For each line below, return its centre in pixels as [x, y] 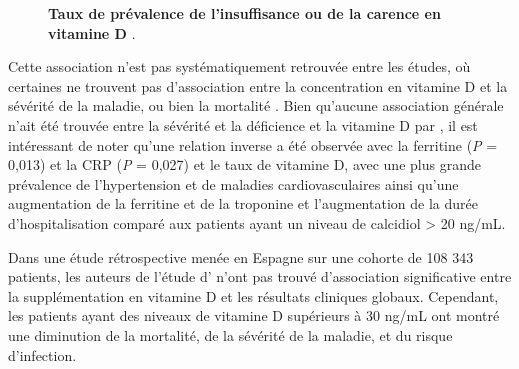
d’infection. [42, 354]
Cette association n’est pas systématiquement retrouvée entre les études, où [239, 66]
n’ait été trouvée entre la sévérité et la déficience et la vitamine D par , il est [243, 124]
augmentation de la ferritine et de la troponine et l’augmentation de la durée [243, 203]
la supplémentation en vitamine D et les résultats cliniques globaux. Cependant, [253, 295]
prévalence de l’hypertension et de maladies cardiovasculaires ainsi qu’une [233, 183]
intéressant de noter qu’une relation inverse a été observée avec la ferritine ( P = [253, 144]
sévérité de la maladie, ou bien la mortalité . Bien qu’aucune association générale [256, 105]
